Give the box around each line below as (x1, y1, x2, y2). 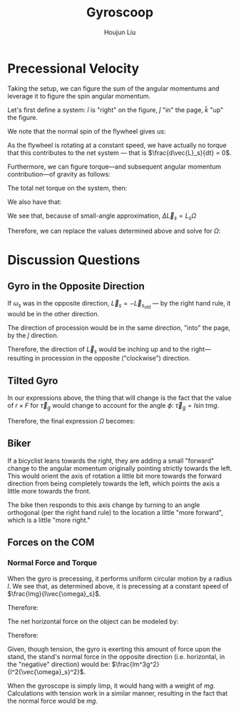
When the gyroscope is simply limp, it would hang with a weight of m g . (7, 681, 215, 690)
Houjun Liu (103, 28, 136, 36)
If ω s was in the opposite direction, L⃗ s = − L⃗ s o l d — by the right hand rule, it (7, 299, 231, 311)
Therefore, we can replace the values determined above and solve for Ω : (7, 226, 221, 236)
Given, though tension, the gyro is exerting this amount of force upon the (7, 644, 222, 653)
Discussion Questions (7, 251, 141, 268)
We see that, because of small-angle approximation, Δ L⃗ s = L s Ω (7, 211, 197, 221)
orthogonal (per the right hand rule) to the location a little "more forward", (7, 508, 223, 516)
